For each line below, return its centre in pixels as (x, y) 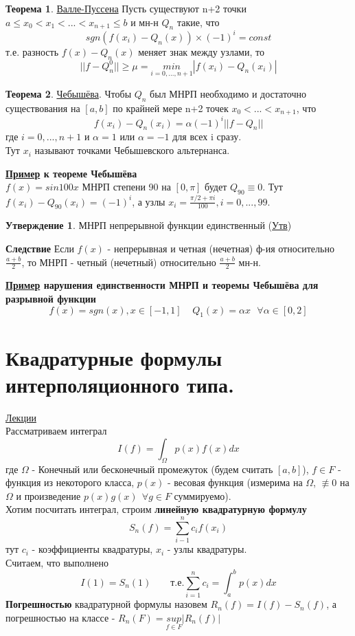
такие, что (198, 22)
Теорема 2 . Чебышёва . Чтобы (69, 93)
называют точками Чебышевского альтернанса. (132, 150)
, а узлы (149, 201)
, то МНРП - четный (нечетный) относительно (119, 262)
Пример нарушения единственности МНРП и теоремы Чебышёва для (162, 285)
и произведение (48, 495)
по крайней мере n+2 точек (171, 108)
